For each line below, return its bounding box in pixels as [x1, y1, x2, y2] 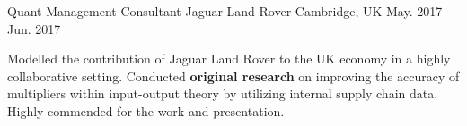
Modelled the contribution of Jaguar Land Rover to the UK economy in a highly [7, 49, 451, 68]
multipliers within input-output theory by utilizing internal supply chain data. [7, 84, 438, 103]
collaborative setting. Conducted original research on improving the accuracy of [7, 66, 460, 85]
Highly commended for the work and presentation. [7, 101, 285, 120]
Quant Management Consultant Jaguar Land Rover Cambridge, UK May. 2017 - [7, 2, 451, 20]
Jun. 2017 [7, 19, 61, 38]
